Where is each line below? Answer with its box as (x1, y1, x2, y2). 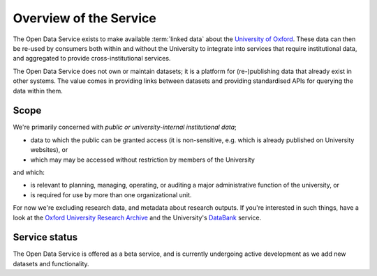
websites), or (30, 146, 68, 154)
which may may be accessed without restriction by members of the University (30, 155, 255, 164)
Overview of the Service (13, 10, 156, 26)
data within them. (13, 86, 63, 95)
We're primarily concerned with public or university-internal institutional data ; (13, 123, 237, 132)
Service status (13, 231, 78, 243)
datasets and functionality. (13, 259, 90, 268)
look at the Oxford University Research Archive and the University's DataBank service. (13, 213, 262, 222)
